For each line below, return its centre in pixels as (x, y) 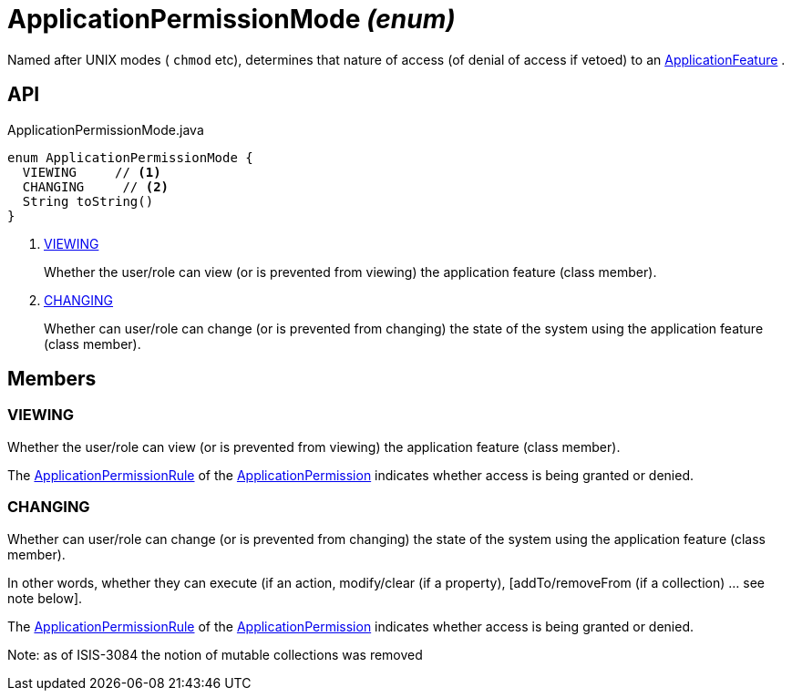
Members (52, 379)
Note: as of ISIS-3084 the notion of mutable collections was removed (215, 654)
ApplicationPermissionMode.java (106, 129)
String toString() (88, 201)
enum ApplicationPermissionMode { (130, 157)
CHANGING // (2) (96, 186)
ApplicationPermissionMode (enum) (231, 19)
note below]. (45, 598)
